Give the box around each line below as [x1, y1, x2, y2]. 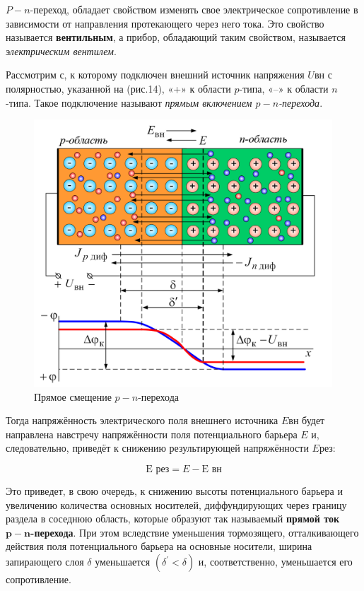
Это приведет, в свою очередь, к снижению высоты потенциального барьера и [6, 484, 343, 498]
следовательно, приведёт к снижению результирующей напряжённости [6, 440, 309, 455]
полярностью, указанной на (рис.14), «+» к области [6, 81, 231, 95]
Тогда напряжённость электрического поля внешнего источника [6, 413, 278, 428]
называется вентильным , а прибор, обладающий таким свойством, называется [6, 30, 346, 45]
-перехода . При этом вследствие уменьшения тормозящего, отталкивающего [30, 525, 359, 539]
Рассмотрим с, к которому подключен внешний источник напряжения [6, 67, 305, 82]
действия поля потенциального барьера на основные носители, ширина [6, 539, 312, 554]
